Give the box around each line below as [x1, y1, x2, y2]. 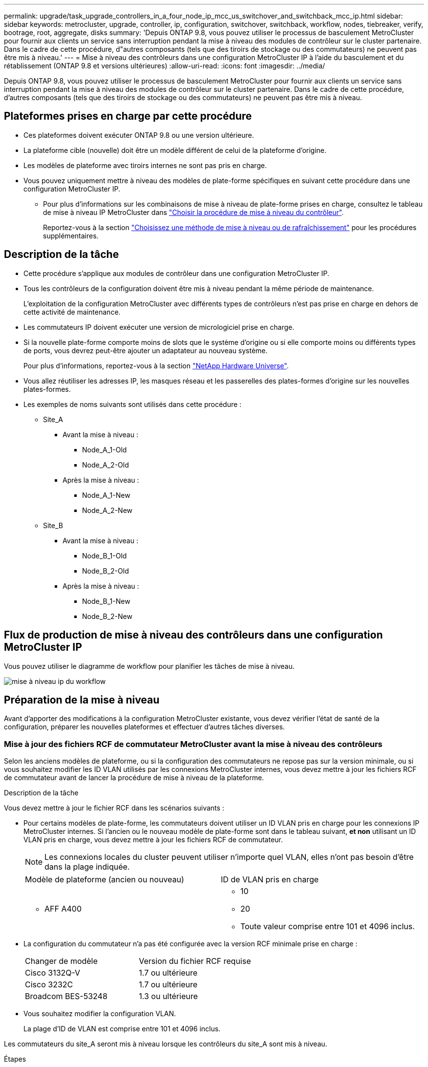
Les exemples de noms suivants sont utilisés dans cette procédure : [23, 400, 242, 408]
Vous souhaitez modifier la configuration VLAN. [23, 1009, 176, 1018]
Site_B [43, 521, 63, 530]
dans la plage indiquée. [44, 862, 130, 872]
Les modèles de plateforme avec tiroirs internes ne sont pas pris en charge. [23, 161, 267, 170]
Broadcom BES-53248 [25, 991, 107, 1002]
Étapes [4, 1055, 26, 1064]
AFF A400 [44, 904, 82, 914]
